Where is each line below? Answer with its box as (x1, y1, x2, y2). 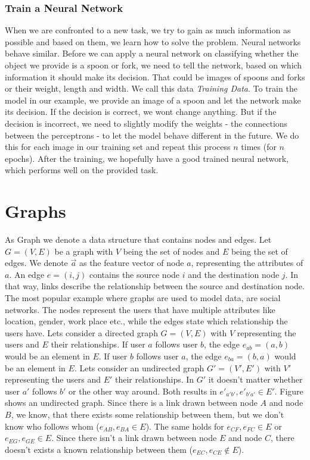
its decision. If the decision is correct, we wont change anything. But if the (5, 105, 277, 118)
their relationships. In (114, 373, 194, 386)
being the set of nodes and (123, 245, 220, 257)
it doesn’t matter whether (208, 373, 303, 386)
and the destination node (188, 268, 280, 280)
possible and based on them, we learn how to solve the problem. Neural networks (5, 35, 301, 48)
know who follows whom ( (5, 420, 100, 432)
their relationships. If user (51, 338, 145, 351)
